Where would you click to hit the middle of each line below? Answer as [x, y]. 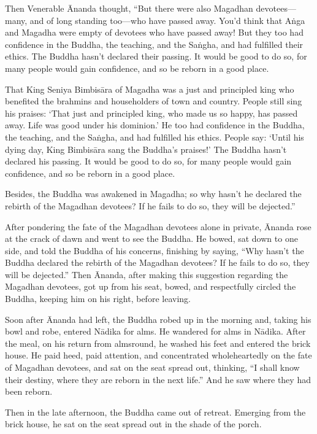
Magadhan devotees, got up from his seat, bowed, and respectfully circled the [151, 286]
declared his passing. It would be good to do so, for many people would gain [148, 161]
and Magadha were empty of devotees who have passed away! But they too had [154, 32]
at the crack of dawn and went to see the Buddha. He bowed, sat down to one [151, 238]
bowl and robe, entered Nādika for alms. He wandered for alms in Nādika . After [155, 331]
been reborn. [29, 391]
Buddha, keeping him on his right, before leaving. [98, 299]
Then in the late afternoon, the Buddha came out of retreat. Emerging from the [155, 412]
